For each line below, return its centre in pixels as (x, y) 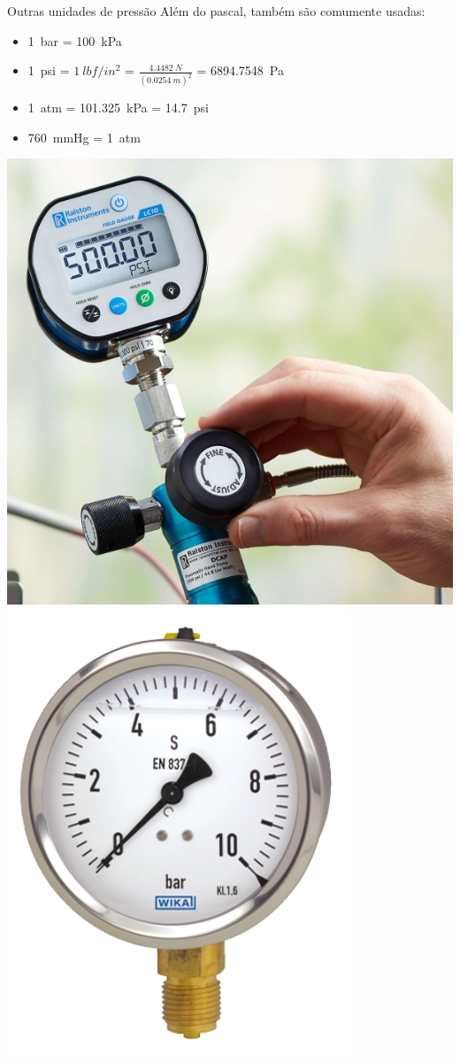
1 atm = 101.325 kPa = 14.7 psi (118, 108)
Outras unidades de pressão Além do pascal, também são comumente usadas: (216, 11)
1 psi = (49, 70)
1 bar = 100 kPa (75, 40)
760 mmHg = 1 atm (84, 137)
